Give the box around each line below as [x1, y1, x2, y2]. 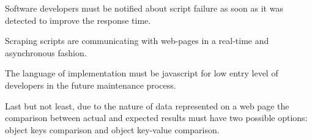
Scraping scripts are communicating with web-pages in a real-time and [5, 34, 269, 47]
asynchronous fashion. [5, 46, 87, 59]
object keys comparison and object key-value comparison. [5, 123, 220, 136]
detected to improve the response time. [5, 13, 151, 26]
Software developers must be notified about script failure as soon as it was [5, 2, 283, 14]
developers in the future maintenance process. [5, 78, 176, 91]
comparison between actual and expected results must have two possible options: [5, 111, 308, 124]
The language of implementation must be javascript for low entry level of [5, 67, 278, 79]
